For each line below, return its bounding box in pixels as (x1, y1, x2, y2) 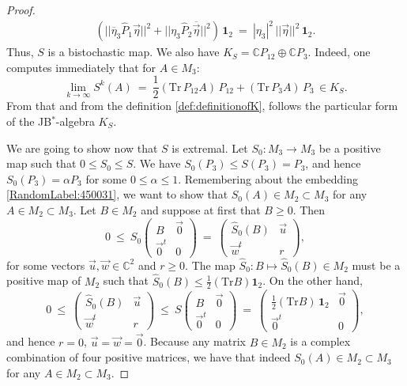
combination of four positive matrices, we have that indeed (6, 349, 291, 365)
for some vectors (6, 256, 85, 273)
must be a (352, 256, 401, 273)
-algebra (55, 112, 95, 129)
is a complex (290, 333, 351, 350)
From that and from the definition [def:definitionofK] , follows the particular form (6, 97, 398, 114)
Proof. (6, 2, 36, 17)
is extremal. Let (171, 139, 248, 156)
